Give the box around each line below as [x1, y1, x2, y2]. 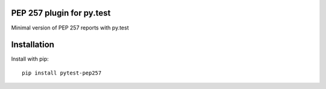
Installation [11, 40, 54, 50]
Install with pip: [11, 55, 49, 63]
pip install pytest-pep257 [22, 69, 102, 76]
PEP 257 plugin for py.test [11, 8, 111, 18]
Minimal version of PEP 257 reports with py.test [11, 24, 129, 31]
